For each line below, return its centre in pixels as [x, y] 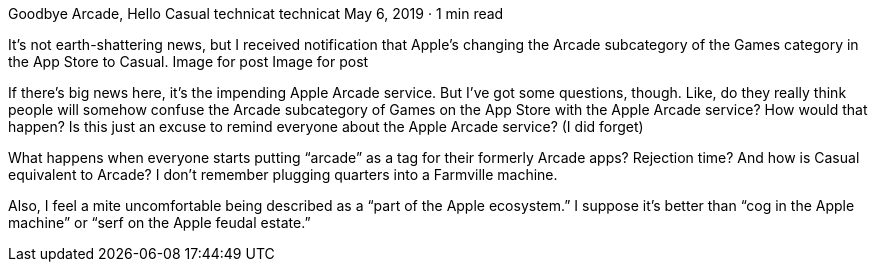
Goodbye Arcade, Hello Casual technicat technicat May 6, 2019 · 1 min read [256, 13]
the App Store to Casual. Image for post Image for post [188, 61]
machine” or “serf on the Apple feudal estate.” [159, 222]
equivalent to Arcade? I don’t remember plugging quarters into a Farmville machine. [283, 174]
